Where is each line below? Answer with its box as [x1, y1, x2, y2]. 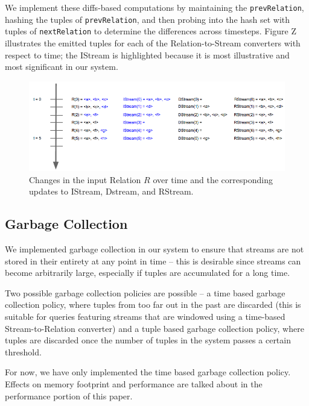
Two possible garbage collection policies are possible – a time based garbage [5, 286, 285, 299]
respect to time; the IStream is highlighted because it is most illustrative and [5, 48, 290, 61]
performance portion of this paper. [5, 389, 133, 402]
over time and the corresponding [153, 173, 273, 186]
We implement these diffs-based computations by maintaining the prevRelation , [5, 1, 304, 13]
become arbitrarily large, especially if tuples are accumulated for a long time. [5, 266, 290, 279]
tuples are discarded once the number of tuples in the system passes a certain [5, 334, 291, 346]
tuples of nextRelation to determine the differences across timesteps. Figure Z [5, 25, 296, 37]
